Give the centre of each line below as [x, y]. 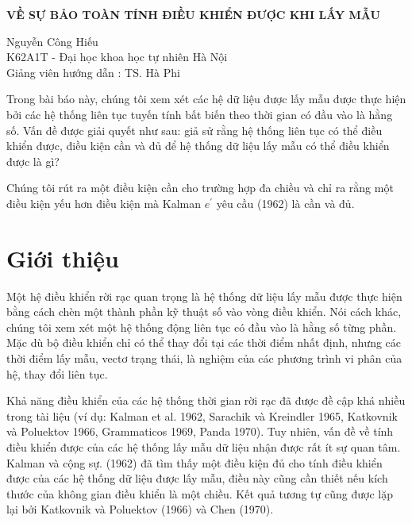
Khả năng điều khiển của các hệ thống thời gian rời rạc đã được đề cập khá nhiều [206, 400]
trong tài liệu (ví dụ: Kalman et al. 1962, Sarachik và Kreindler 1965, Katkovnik [202, 415]
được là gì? [33, 161]
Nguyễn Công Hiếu [52, 41]
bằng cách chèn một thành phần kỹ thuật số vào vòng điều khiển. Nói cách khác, [204, 311]
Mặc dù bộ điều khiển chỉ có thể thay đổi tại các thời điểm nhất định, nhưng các [204, 342]
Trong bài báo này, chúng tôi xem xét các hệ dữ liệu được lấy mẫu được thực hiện [206, 99]
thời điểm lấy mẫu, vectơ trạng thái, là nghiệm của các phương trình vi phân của [204, 358]
